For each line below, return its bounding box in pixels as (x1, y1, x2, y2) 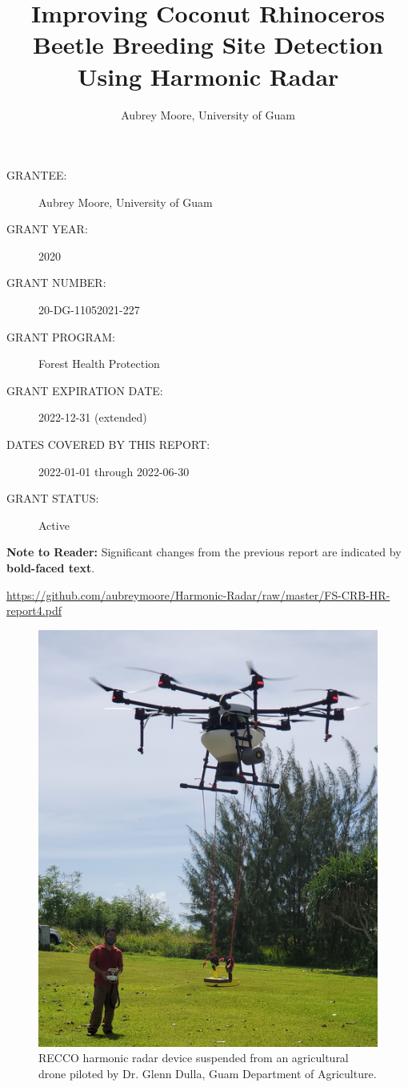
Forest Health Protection (38, 355, 160, 372)
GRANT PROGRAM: (6, 328, 115, 345)
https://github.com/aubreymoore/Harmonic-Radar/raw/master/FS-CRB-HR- (6, 586, 390, 603)
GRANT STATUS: (6, 490, 99, 507)
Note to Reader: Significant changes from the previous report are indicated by (6, 543, 402, 560)
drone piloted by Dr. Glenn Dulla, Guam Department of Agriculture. (38, 1065, 377, 1081)
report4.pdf (6, 602, 62, 619)
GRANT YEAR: (6, 220, 88, 237)
